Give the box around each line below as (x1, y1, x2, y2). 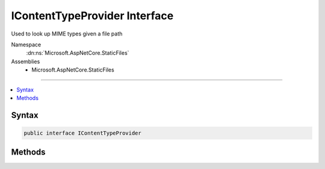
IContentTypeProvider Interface (11, 9, 174, 22)
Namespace (11, 41, 42, 48)
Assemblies (11, 58, 40, 65)
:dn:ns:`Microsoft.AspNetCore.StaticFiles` (26, 49, 129, 57)
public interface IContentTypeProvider (23, 129, 141, 137)
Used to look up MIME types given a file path (11, 30, 123, 37)
